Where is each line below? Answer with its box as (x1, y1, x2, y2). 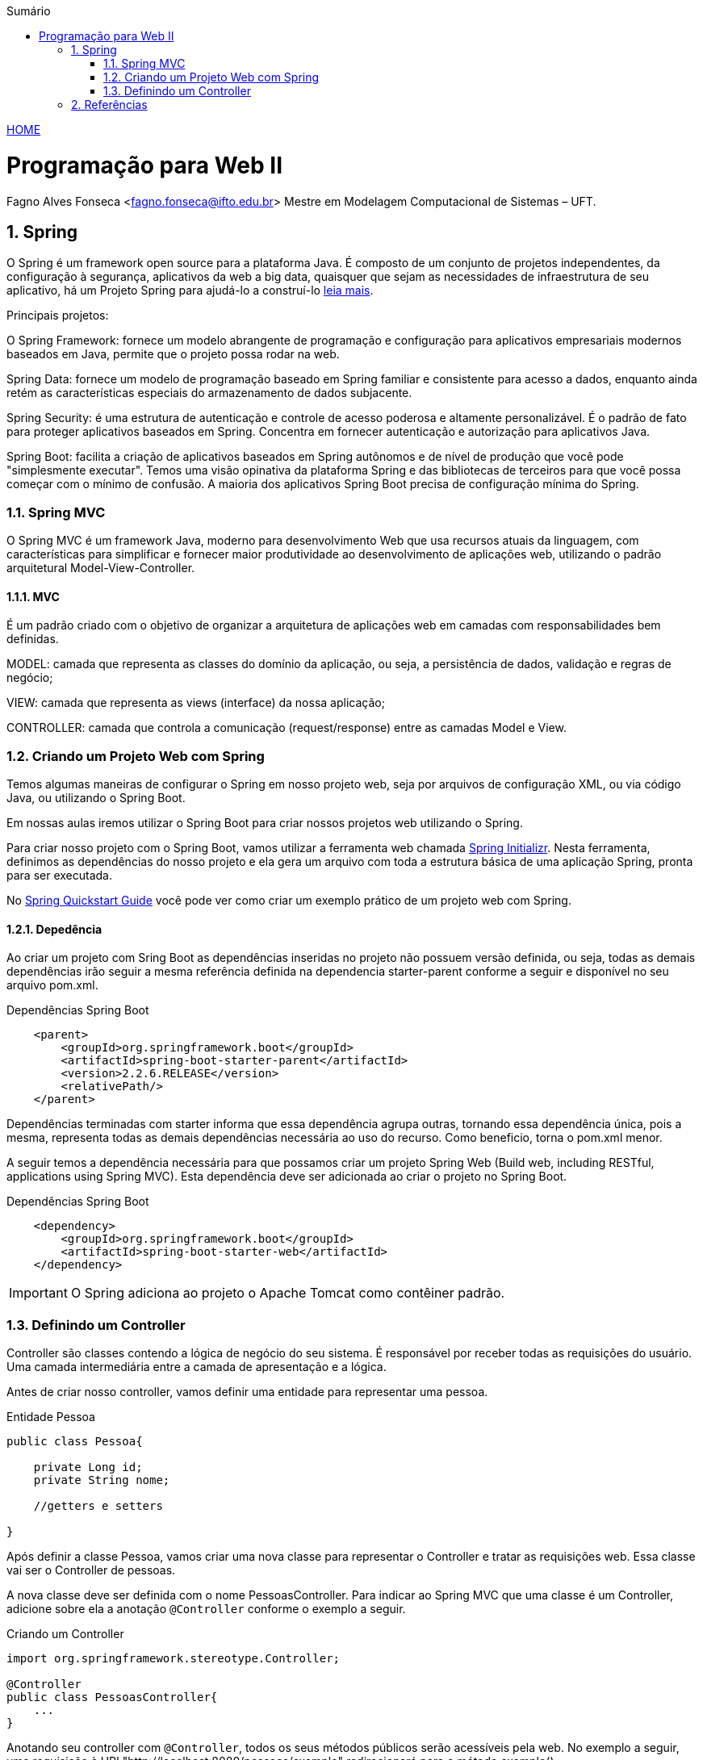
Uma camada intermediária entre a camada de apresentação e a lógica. (6, 1360, 387, 1374)
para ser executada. (6, 868, 112, 883)
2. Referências (71, 98, 148, 111)
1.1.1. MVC (6, 589, 60, 604)
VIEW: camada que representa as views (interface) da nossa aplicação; (6, 696, 385, 710)
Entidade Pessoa (6, 1410, 95, 1424)
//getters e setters (33, 1499, 163, 1513)
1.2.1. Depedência (6, 922, 103, 936)
